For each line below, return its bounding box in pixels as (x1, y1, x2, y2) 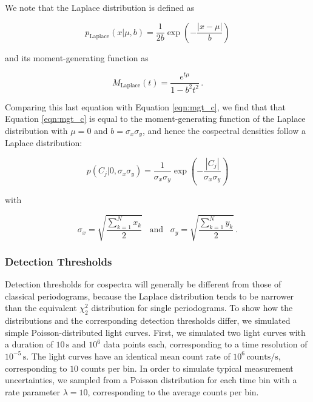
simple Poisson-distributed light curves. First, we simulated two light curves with (5, 326, 306, 338)
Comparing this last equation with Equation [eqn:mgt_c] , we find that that (5, 100, 286, 113)
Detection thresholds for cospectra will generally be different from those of (5, 278, 281, 290)
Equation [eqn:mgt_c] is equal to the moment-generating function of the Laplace (5, 112, 306, 125)
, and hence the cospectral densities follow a (142, 124, 306, 136)
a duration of (5, 338, 53, 350)
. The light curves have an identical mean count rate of (26, 349, 231, 362)
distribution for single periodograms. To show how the (91, 301, 293, 314)
